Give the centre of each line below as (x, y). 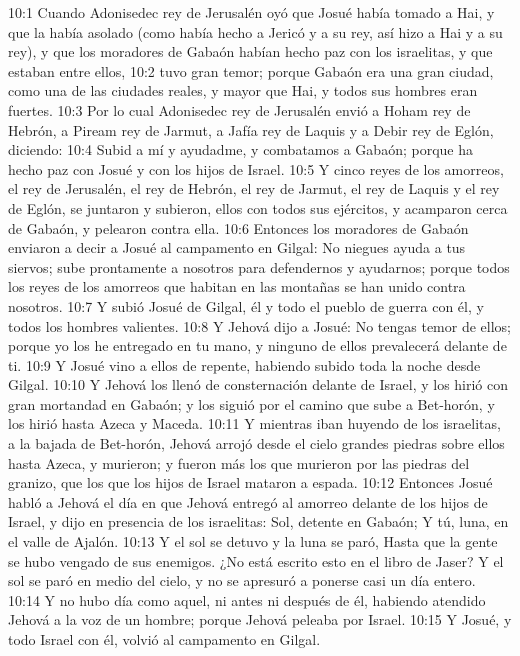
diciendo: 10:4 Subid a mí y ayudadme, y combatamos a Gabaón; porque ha (240, 149)
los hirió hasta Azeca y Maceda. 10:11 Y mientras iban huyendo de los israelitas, (254, 423)
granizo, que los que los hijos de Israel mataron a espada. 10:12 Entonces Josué (250, 482)
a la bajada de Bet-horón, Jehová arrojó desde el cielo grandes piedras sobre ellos (256, 443)
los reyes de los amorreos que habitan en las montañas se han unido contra (237, 286)
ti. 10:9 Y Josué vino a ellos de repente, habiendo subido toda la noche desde (244, 364)
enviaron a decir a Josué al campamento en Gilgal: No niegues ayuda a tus (237, 247)
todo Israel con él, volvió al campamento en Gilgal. (164, 639)
